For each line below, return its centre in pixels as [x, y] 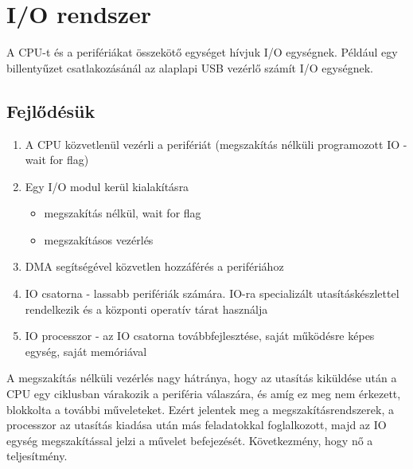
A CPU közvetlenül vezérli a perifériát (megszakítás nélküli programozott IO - [216, 144]
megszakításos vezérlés [99, 239]
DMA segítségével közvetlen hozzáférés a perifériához [154, 266]
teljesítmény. [37, 456]
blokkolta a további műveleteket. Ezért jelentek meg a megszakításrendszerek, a [200, 409]
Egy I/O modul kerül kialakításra [107, 186]
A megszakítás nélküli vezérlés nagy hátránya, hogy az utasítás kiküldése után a [202, 378]
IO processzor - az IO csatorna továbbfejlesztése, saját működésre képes [200, 336]
